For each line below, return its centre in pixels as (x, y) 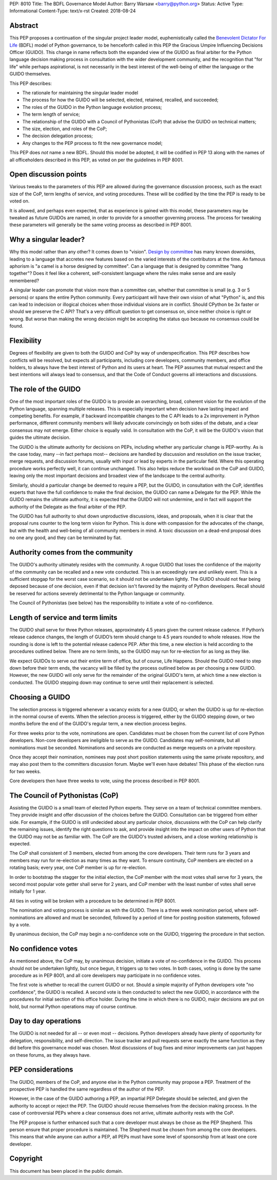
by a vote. (20, 925)
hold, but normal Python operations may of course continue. (73, 1006)
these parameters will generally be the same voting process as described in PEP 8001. (101, 225)
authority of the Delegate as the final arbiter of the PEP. (68, 507)
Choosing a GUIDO (40, 697)
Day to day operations (45, 1021)
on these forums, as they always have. (50, 1055)
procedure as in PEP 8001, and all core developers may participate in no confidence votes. (105, 975)
